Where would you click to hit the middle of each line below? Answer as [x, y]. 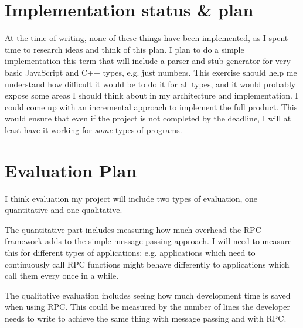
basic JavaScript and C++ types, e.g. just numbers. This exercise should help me [151, 72]
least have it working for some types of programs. [93, 129]
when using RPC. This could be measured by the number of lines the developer [147, 307]
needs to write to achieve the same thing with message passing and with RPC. [146, 318]
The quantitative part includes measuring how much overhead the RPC [133, 229]
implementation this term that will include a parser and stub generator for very [148, 61]
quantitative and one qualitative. [64, 210]
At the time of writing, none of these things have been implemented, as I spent [147, 38]
